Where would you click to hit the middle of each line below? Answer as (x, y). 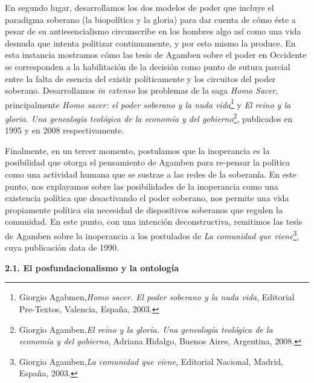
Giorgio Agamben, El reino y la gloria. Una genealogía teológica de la (146, 329)
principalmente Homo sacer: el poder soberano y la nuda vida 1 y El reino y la (148, 103)
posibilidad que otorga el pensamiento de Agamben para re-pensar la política (148, 162)
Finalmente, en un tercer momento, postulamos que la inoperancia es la (137, 150)
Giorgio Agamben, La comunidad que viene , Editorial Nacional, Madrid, (151, 361)
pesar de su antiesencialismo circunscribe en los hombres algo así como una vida (153, 31)
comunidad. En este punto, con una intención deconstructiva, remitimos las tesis (154, 221)
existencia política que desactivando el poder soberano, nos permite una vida (147, 198)
